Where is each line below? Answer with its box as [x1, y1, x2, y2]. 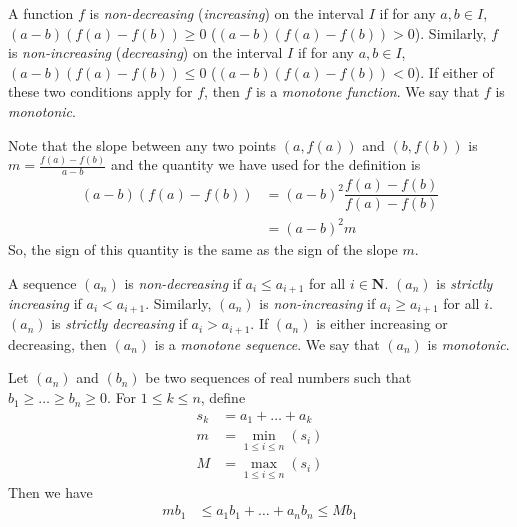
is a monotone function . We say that [256, 81, 480, 102]
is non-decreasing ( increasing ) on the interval [89, 3, 364, 23]
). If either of [414, 61, 494, 82]
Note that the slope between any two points [8, 134, 277, 155]
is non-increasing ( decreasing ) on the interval [8, 42, 283, 63]
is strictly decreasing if [51, 313, 187, 334]
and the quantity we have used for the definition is [110, 154, 421, 175]
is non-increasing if [259, 292, 376, 313]
